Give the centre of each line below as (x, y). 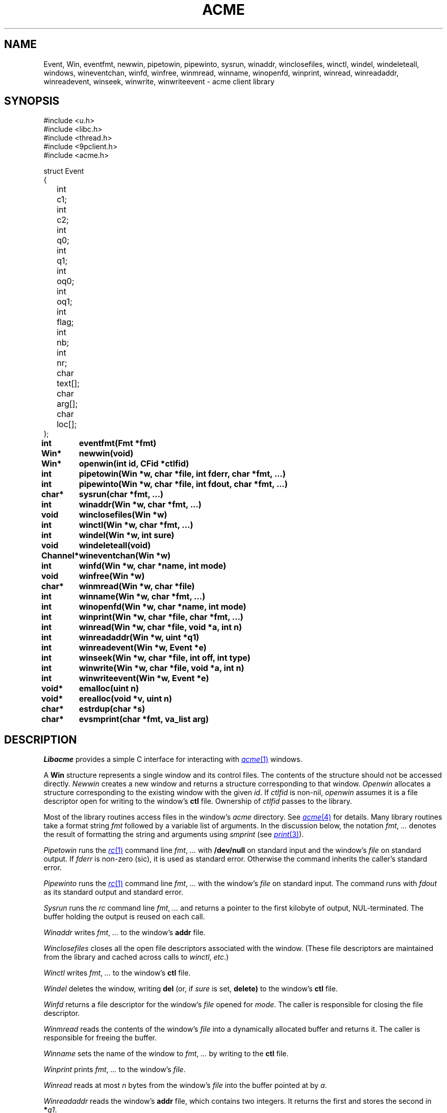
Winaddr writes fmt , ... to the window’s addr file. (125, 933)
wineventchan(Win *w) (125, 556)
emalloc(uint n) (109, 689)
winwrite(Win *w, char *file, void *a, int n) (162, 668)
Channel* (60, 556)
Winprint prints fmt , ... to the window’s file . (115, 1070)
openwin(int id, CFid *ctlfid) (134, 464)
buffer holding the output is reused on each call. (124, 917)
